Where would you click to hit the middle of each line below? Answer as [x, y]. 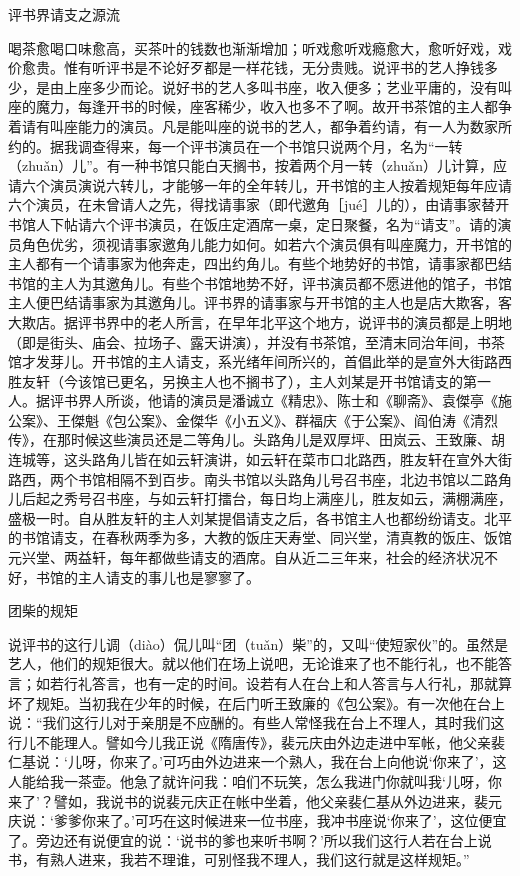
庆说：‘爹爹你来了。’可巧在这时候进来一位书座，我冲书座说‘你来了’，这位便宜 [257, 820]
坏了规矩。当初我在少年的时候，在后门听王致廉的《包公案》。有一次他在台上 [256, 702]
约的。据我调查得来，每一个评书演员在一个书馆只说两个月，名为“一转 [235, 145]
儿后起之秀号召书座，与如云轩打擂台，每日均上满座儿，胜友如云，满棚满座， [260, 498]
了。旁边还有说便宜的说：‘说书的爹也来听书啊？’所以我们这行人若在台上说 [250, 839]
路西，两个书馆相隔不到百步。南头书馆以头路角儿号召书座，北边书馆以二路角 [260, 478]
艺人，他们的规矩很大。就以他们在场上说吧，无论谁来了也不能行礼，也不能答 [260, 663]
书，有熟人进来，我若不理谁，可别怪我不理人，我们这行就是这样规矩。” [239, 859]
